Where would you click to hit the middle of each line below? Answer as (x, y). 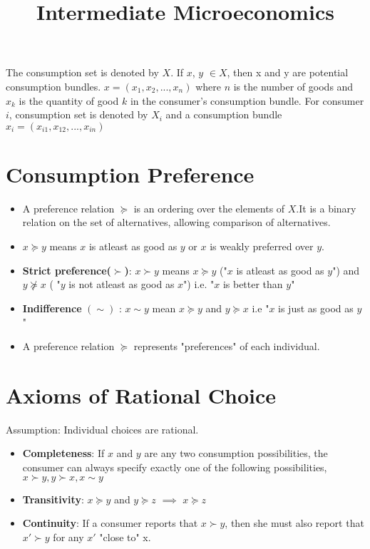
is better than (253, 284)
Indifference (52, 308)
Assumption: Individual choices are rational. (102, 429)
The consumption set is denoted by (82, 72)
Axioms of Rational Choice (141, 395)
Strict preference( (67, 270)
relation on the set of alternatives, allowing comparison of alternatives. (176, 222)
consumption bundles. (53, 86)
